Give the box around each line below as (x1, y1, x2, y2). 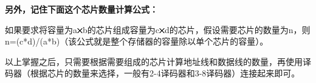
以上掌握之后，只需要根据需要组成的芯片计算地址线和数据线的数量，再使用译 (5, 55, 311, 67)
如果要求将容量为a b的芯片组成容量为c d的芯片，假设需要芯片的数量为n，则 (5, 23, 311, 35)
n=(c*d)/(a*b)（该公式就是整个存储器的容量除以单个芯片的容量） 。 (5, 35, 269, 48)
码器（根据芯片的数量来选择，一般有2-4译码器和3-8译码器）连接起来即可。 (5, 67, 300, 79)
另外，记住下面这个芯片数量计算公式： (5, 3, 158, 15)
